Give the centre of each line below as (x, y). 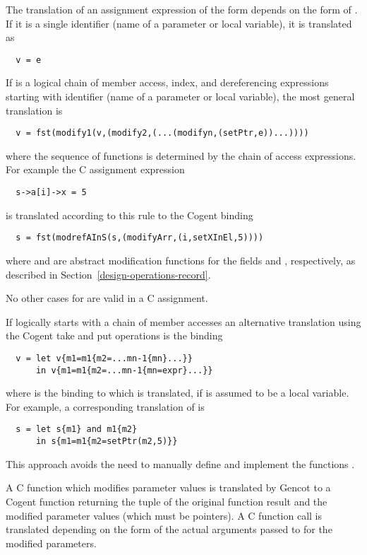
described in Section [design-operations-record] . (108, 274)
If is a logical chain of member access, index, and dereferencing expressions (167, 82)
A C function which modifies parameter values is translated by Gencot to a (168, 487)
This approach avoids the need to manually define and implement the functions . (180, 463)
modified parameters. (51, 543)
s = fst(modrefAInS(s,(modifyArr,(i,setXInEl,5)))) (140, 238)
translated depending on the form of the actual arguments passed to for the (169, 529)
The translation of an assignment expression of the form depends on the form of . (182, 9)
